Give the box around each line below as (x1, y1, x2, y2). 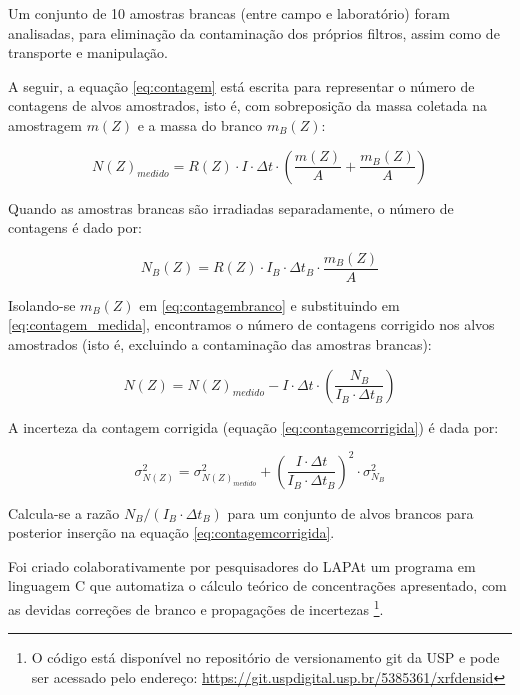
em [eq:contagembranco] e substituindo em (139, 294, 400, 315)
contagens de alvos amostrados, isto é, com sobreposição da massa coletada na (8, 95, 488, 116)
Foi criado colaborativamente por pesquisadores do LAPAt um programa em (8, 555, 476, 576)
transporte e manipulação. (8, 42, 169, 63)
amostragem (8, 114, 82, 135)
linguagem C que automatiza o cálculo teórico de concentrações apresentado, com (8, 575, 507, 596)
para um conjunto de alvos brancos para (227, 502, 474, 523)
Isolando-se (8, 294, 76, 315)
